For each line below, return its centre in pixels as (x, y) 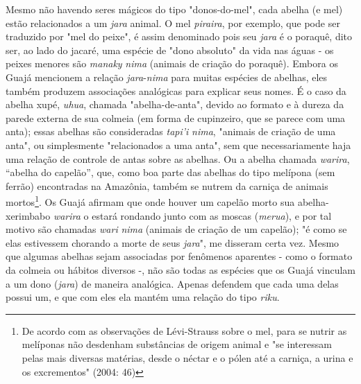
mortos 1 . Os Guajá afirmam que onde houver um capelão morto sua (150, 201)
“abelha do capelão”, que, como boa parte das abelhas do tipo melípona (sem (170, 172)
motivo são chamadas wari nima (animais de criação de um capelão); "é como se (176, 229)
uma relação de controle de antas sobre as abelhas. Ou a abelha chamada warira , (178, 158)
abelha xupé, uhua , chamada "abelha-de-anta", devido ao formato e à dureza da (175, 104)
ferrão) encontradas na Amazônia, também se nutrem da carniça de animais (167, 185)
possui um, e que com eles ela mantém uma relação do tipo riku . (143, 297)
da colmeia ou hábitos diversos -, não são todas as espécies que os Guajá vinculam (180, 269)
